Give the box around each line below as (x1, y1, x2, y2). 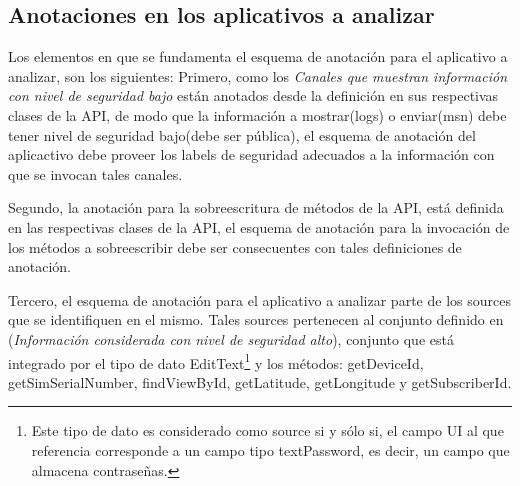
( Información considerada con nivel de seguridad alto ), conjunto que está (8, 328, 454, 349)
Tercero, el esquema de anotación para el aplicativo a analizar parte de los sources (8, 289, 511, 310)
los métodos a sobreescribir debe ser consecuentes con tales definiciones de (8, 236, 462, 257)
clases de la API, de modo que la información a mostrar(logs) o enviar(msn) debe (8, 104, 507, 125)
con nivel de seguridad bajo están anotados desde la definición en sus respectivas (8, 85, 499, 106)
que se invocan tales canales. (8, 163, 183, 184)
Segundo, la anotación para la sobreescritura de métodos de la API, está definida (8, 197, 504, 218)
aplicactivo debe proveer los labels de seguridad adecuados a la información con (8, 144, 495, 165)
